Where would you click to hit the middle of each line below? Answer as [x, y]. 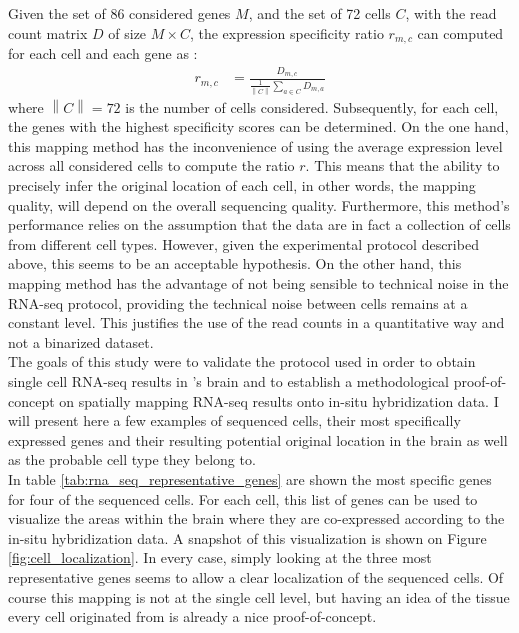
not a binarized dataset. [81, 341]
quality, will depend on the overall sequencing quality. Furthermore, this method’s [259, 204]
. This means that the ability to [402, 165]
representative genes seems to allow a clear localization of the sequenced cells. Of [256, 576]
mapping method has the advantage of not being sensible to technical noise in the [258, 283]
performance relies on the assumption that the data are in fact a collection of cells [259, 224]
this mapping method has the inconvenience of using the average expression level [255, 145]
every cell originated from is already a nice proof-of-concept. [192, 616]
